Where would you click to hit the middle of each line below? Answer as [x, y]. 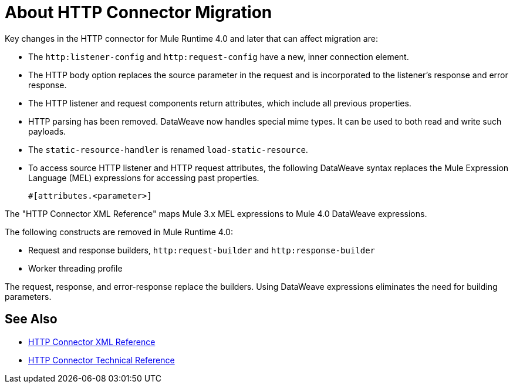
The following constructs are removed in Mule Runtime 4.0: [119, 232]
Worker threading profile [75, 268]
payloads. [47, 131]
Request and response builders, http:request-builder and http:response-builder [202, 250]
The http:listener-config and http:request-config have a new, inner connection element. [219, 56]
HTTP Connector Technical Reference [102, 360]
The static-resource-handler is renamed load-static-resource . [168, 149]
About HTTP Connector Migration [139, 12]
